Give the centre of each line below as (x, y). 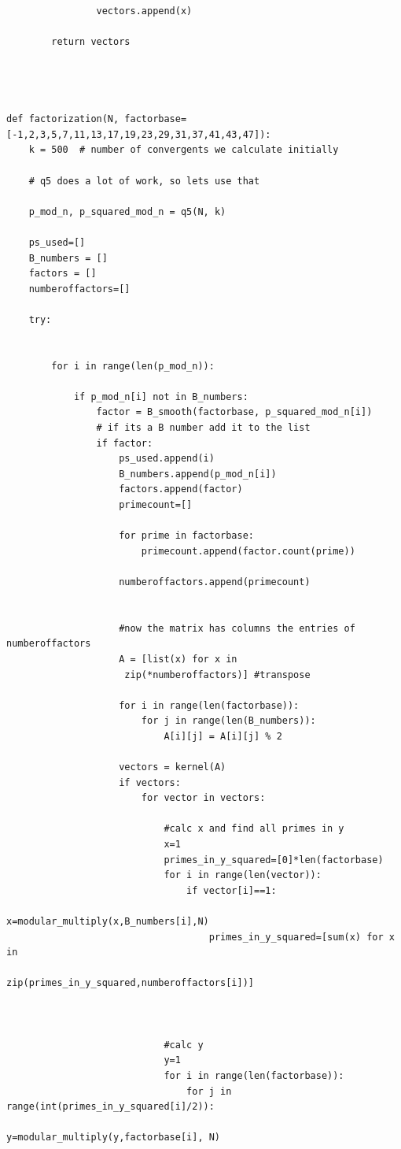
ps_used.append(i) (167, 459)
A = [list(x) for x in (178, 659)
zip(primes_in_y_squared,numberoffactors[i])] (130, 983)
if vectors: (150, 782)
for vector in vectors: (203, 798)
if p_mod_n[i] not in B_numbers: (161, 397)
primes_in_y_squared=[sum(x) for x (302, 937)
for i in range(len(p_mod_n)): (133, 366)
